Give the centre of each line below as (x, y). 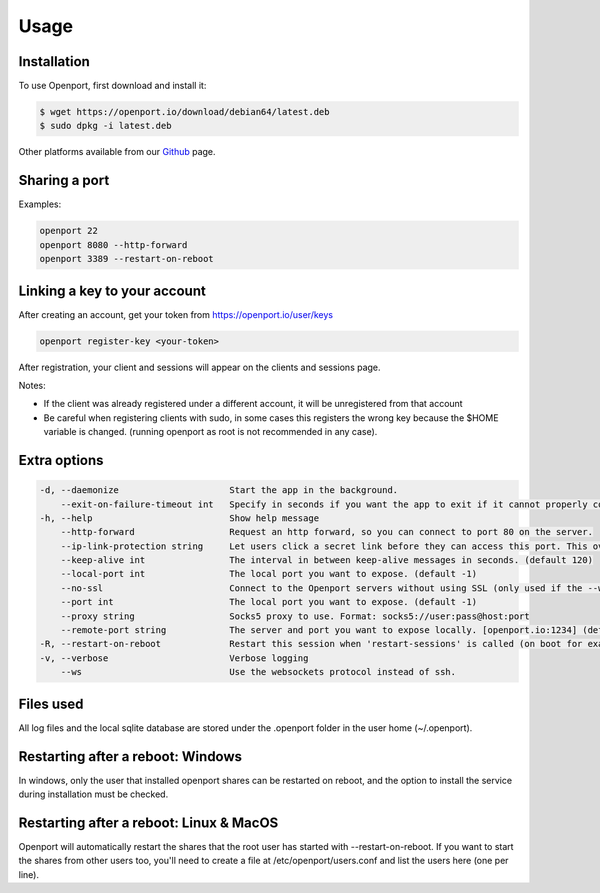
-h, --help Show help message (179, 518)
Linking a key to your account (112, 290)
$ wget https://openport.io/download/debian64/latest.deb (184, 112)
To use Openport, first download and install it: (112, 86)
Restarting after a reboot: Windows (130, 756)
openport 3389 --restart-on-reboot (126, 259)
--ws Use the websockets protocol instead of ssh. (258, 672)
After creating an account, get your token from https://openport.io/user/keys (176, 314)
